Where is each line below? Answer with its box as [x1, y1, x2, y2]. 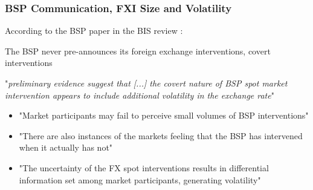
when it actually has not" [19, 141, 113, 154]
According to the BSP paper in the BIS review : [5, 24, 183, 37]
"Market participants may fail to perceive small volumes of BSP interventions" [19, 109, 309, 122]
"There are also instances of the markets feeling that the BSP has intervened [19, 129, 303, 142]
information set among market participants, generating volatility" [19, 173, 261, 186]
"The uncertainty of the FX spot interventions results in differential [19, 161, 269, 174]
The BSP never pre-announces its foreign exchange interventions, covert [5, 44, 271, 57]
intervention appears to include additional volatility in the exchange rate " [5, 88, 274, 101]
